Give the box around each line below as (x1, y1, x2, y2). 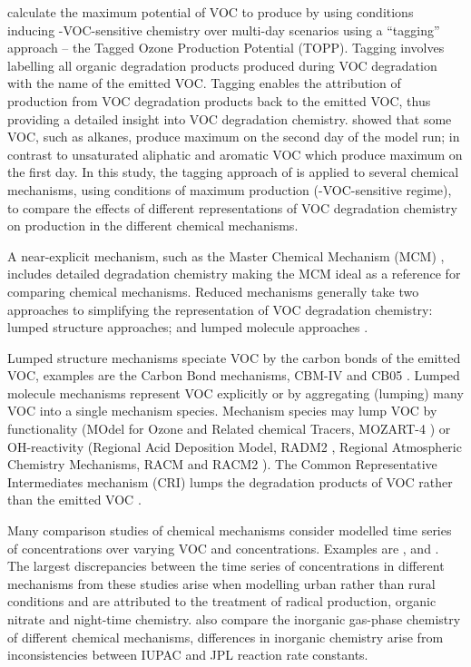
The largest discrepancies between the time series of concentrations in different (7, 556, 445, 575)
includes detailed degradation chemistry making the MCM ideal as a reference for (7, 264, 461, 283)
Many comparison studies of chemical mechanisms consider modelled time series (7, 521, 452, 540)
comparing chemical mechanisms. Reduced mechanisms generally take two (7, 281, 419, 300)
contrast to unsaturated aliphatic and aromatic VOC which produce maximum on (7, 144, 463, 163)
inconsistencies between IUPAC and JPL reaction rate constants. (7, 645, 368, 664)
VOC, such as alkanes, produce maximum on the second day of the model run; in (7, 127, 460, 146)
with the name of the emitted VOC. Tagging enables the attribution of (7, 74, 401, 93)
